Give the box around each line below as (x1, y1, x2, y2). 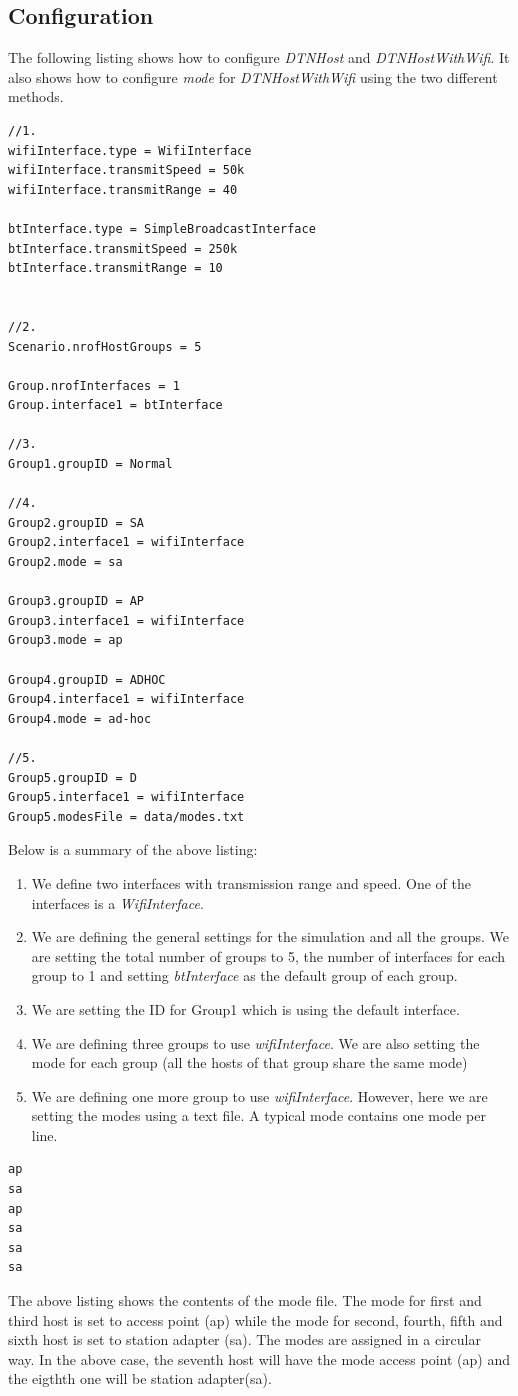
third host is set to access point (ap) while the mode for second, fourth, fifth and (8, 1309, 503, 1330)
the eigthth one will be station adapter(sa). (8, 1368, 272, 1389)
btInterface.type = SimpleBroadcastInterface (8, 221, 316, 236)
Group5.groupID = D (8, 770, 137, 785)
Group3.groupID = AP (8, 594, 145, 609)
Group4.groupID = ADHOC (8, 672, 166, 687)
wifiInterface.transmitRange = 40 (8, 182, 238, 197)
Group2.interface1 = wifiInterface (8, 535, 245, 550)
